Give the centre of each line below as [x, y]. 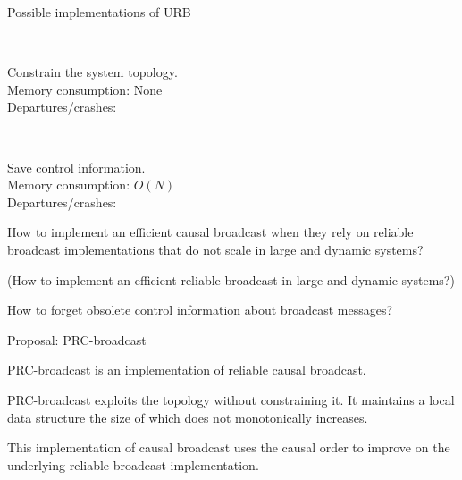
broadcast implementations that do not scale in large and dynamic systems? [215, 249]
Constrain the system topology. [92, 72]
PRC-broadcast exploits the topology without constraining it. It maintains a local [231, 399]
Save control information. [76, 167]
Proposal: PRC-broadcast [77, 339]
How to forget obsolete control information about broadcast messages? [200, 310]
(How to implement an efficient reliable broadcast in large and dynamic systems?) [231, 279]
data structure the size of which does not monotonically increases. [188, 417]
